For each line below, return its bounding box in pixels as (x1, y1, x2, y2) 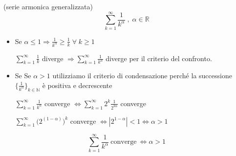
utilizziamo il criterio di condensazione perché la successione (52, 70, 232, 81)
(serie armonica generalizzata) (3, 1, 93, 11)
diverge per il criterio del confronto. (106, 53, 212, 63)
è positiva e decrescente (42, 80, 112, 90)
